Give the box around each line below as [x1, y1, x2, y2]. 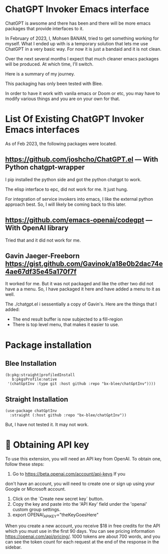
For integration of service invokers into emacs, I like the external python [5, 196, 153, 202]
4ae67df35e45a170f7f [5, 267, 77, 276]
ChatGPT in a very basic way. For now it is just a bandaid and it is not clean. [5, 46, 161, 52]
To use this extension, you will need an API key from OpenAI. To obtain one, [5, 456, 162, 462]
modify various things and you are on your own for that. [5, 96, 120, 102]
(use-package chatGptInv [5, 409, 57, 414]
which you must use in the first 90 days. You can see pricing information [5, 528, 155, 534]
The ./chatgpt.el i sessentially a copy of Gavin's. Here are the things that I [5, 301, 157, 307]
